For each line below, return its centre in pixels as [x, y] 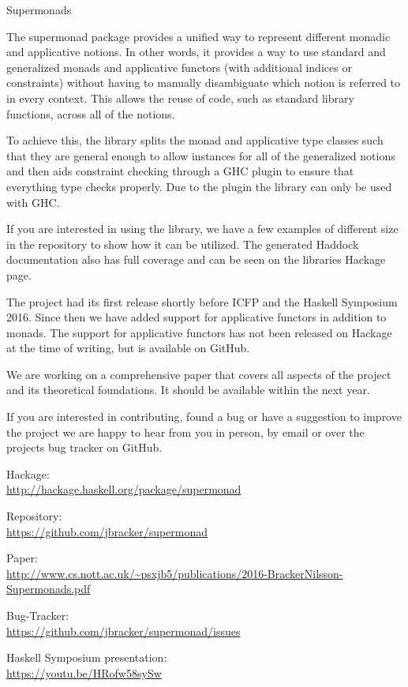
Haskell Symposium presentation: [87, 657]
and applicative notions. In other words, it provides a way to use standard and [196, 52]
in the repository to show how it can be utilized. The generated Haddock [183, 244]
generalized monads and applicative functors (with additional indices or [179, 67]
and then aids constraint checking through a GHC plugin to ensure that [180, 171]
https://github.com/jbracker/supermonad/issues [124, 631]
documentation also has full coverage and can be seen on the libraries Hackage [196, 259]
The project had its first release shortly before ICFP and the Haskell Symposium [202, 301]
